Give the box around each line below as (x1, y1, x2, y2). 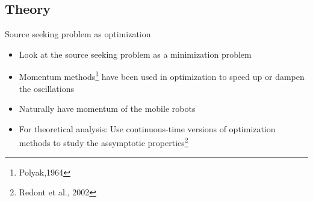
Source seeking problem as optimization (5, 28, 151, 40)
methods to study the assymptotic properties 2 (19, 135, 188, 149)
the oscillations (19, 82, 74, 94)
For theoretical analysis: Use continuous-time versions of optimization (19, 122, 276, 135)
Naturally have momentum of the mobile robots (19, 102, 196, 115)
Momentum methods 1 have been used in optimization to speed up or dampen (19, 69, 305, 83)
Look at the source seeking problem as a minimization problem (19, 47, 252, 60)
